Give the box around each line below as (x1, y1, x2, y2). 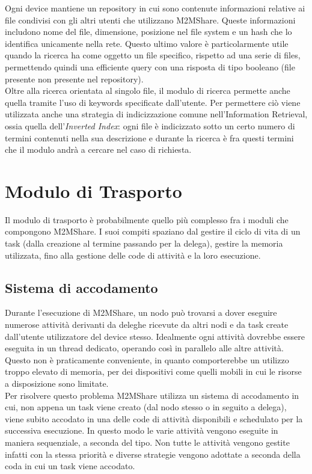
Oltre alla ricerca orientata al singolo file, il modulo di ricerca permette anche (5, 84, 290, 97)
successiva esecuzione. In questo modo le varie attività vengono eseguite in (5, 424, 278, 437)
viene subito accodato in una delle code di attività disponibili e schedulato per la (5, 412, 303, 425)
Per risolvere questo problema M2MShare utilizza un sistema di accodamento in (5, 389, 299, 401)
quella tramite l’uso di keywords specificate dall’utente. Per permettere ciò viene (5, 96, 301, 108)
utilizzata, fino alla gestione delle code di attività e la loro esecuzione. (5, 248, 261, 261)
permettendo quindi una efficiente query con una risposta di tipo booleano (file (5, 60, 295, 73)
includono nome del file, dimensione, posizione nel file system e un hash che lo (5, 25, 292, 38)
